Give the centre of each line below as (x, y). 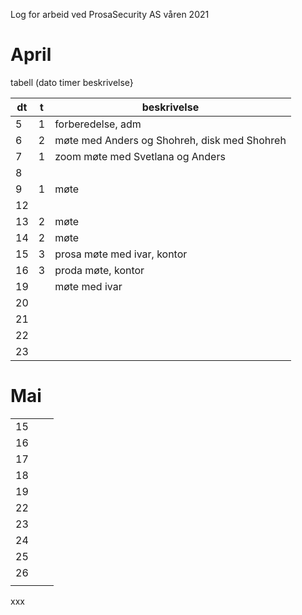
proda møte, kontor (99, 270)
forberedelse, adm (98, 124)
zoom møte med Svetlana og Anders (140, 156)
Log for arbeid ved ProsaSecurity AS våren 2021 (110, 14)
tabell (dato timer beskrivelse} (72, 82)
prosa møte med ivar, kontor (121, 254)
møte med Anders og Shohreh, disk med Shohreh (170, 140)
